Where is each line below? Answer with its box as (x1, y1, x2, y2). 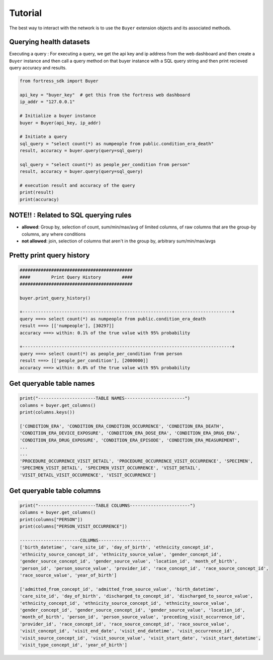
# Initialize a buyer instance (19, 113, 96, 119)
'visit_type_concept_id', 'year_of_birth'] (19, 642, 128, 648)
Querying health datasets (9, 38, 91, 46)
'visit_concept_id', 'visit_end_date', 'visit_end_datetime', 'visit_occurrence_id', (19, 628, 235, 634)
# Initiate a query (19, 134, 67, 139)
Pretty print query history (9, 251, 90, 259)
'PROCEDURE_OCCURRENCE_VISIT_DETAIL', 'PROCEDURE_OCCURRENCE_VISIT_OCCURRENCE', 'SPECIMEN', (19, 458, 253, 464)
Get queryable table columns (9, 486, 101, 495)
